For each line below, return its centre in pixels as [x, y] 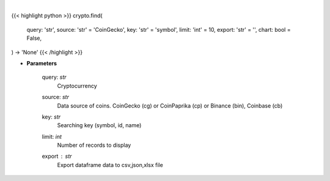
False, [34, 38]
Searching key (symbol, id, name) [99, 125]
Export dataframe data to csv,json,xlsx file [110, 164]
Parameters [42, 63]
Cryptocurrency [77, 86]
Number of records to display [94, 145]
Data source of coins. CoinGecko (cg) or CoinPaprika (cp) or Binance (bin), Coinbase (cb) [170, 105]
